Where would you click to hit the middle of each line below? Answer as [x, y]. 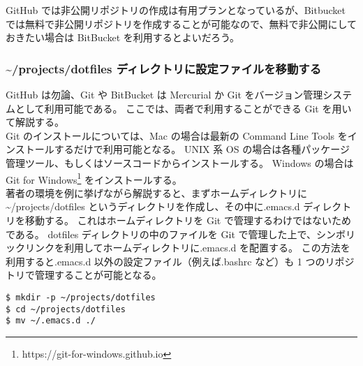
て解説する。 [35, 122]
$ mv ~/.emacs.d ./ [51, 321]
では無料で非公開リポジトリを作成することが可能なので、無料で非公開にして [181, 23]
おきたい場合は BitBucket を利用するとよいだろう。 [123, 37]
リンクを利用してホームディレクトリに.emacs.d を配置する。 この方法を [187, 248]
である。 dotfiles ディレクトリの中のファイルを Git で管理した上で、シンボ [176, 234]
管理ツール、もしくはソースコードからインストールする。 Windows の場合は [180, 162]
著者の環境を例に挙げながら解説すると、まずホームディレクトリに [157, 192]
